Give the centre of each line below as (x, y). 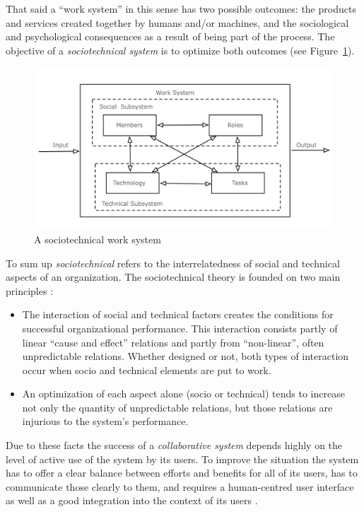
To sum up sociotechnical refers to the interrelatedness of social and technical (173, 263)
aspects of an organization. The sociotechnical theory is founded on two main (173, 277)
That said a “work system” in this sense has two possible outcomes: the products (181, 8)
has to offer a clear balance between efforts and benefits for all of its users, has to (182, 473)
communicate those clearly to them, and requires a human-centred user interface (180, 486)
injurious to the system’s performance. (105, 421)
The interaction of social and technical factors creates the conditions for (178, 314)
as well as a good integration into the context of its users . (132, 500)
